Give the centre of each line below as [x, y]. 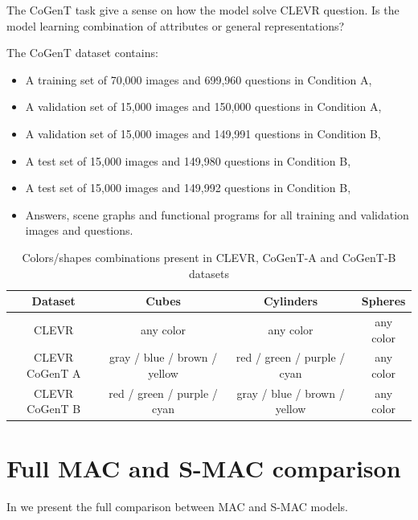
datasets [209, 273]
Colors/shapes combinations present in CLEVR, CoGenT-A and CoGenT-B [209, 257]
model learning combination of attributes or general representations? [176, 25]
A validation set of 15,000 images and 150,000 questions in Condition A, [203, 106]
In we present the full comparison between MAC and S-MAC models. [177, 506]
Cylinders [291, 301]
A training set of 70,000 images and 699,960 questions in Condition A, [199, 79]
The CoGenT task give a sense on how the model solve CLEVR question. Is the [203, 10]
